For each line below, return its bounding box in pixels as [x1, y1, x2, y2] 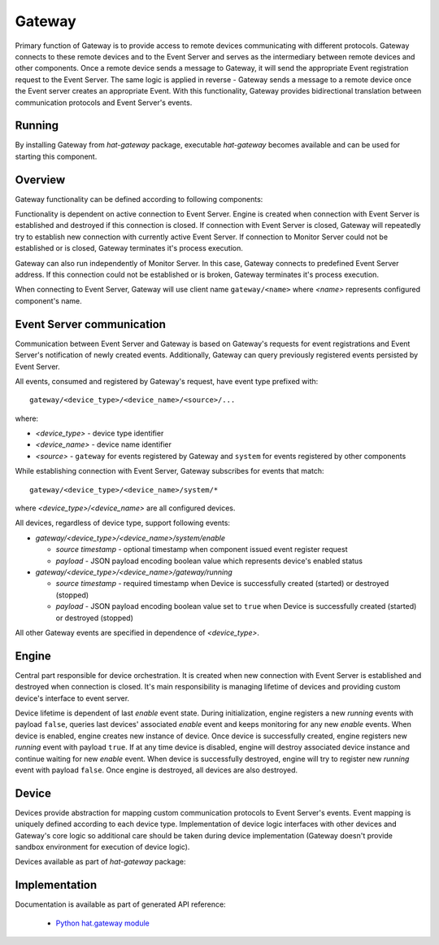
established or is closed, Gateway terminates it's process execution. [15, 243, 244, 253]
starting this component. [15, 151, 98, 161]
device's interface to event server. [15, 693, 130, 703]
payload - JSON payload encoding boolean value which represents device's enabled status [55, 556, 363, 566]
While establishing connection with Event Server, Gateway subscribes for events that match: [15, 466, 324, 476]
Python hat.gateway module [55, 918, 150, 928]
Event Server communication [15, 317, 167, 331]
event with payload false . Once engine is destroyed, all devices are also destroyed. [15, 765, 298, 775]
